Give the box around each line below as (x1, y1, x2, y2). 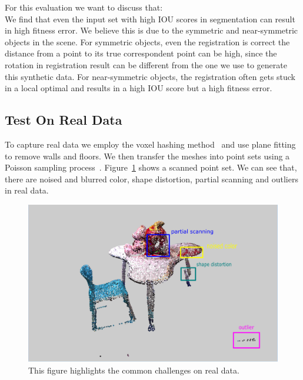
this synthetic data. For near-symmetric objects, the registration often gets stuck (5, 70, 296, 82)
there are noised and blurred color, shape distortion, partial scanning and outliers (5, 172, 298, 185)
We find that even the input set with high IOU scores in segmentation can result (5, 12, 295, 25)
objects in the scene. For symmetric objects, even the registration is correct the (5, 35, 290, 48)
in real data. (5, 184, 49, 196)
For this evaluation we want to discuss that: (5, 1, 163, 13)
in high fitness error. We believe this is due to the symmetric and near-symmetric (5, 24, 298, 36)
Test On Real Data (5, 111, 122, 129)
